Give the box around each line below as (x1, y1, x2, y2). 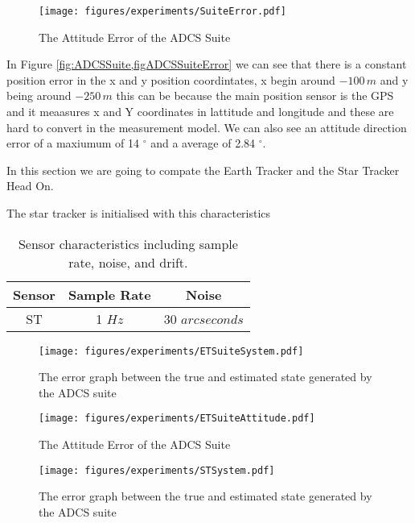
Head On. (6, 177, 54, 194)
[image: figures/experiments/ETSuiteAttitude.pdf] (39, 413, 315, 425)
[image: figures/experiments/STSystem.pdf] (39, 464, 275, 476)
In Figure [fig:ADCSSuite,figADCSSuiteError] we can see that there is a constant (6, 56, 407, 73)
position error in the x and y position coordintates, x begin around (6, 71, 335, 88)
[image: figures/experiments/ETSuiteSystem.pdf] (39, 345, 304, 357)
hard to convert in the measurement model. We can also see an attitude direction (6, 118, 407, 135)
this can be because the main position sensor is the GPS (116, 87, 394, 104)
